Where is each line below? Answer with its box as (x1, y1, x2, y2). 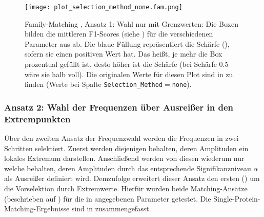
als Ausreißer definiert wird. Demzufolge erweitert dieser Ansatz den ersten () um (4, 173, 260, 184)
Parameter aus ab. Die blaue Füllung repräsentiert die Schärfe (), (25, 38, 230, 49)
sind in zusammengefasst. (71, 203, 151, 214)
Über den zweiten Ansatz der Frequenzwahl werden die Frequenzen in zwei (4, 133, 239, 143)
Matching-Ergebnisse (4, 203, 70, 214)
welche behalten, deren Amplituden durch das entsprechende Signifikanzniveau (4, 162, 251, 173)
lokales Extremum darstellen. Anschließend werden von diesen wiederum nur (4, 153, 245, 164)
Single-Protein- (213, 193, 260, 204)
